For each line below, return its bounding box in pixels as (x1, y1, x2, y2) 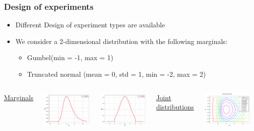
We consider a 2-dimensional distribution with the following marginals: (15, 36, 228, 46)
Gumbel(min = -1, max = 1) (27, 52, 113, 63)
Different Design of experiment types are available (15, 20, 165, 30)
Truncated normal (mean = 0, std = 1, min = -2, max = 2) (27, 69, 206, 79)
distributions (156, 102, 194, 112)
